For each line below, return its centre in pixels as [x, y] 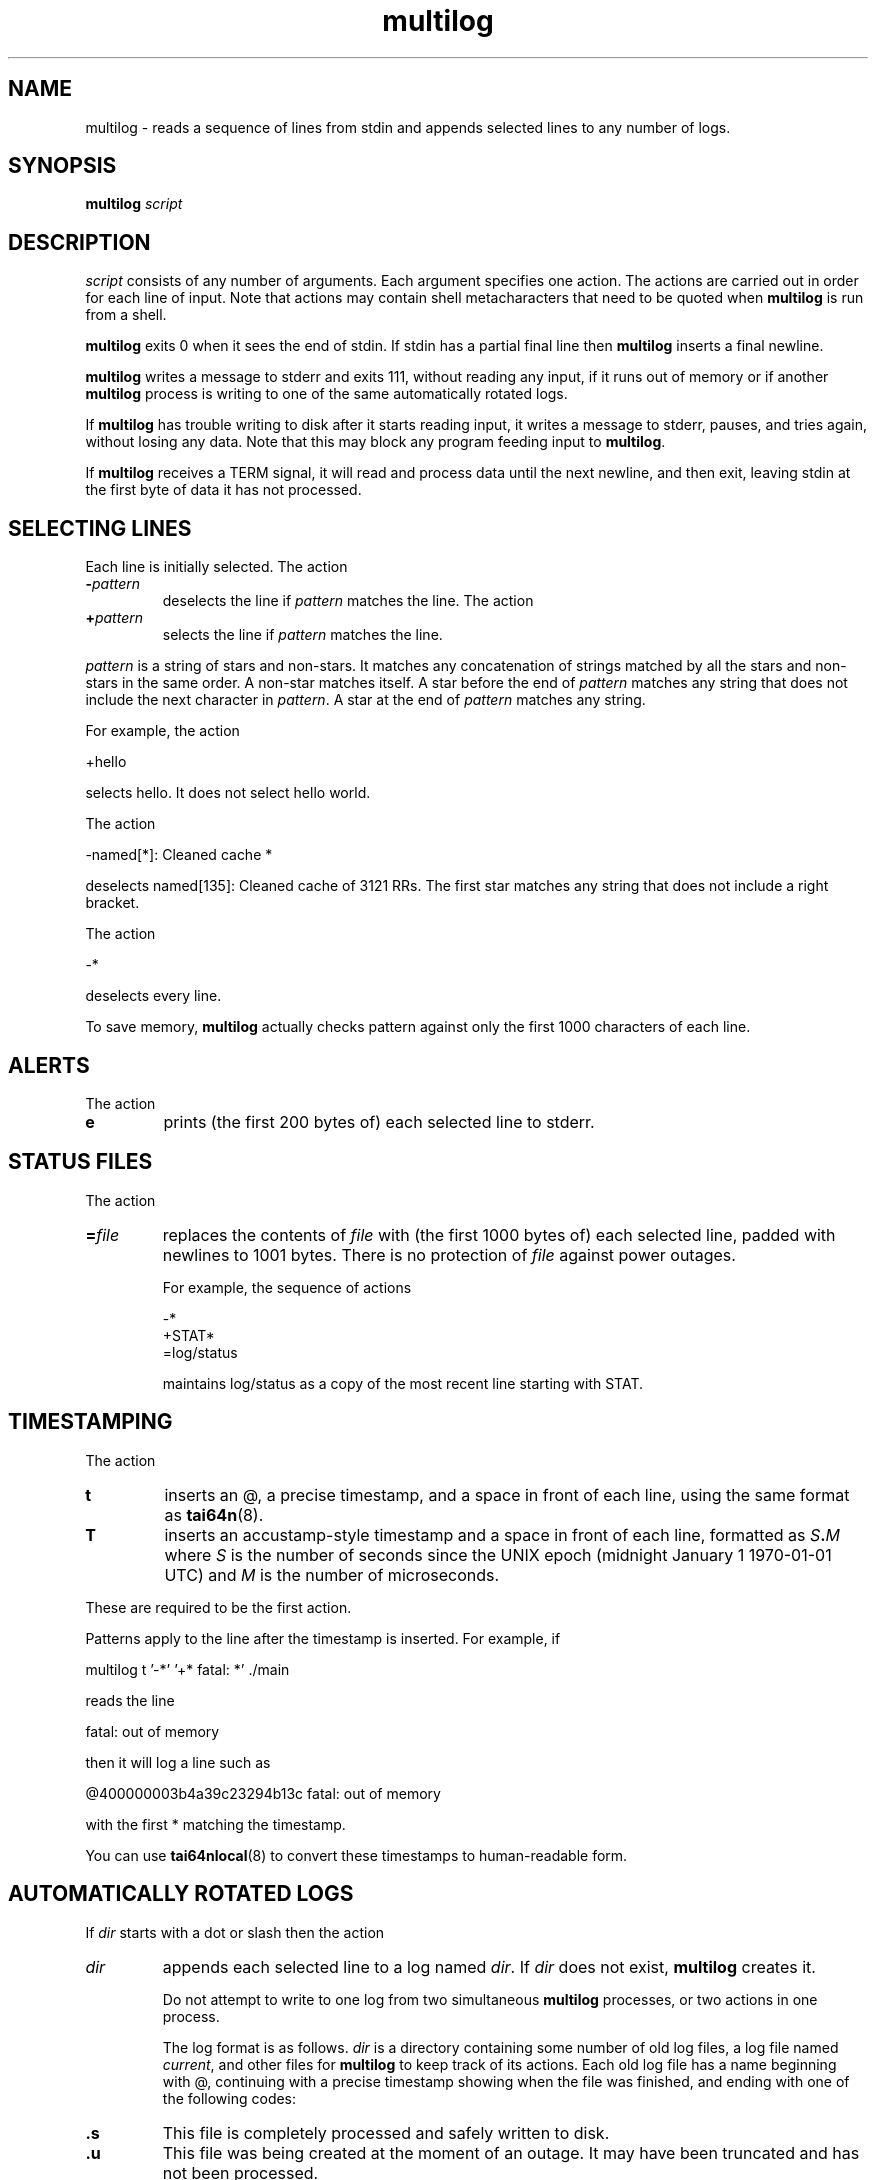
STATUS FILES [80, 1162]
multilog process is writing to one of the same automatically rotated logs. [326, 394]
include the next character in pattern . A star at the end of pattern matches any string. [365, 700]
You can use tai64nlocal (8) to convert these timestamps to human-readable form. [356, 1855]
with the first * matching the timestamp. [215, 1824]
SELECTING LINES [100, 528]
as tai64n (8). [214, 1514]
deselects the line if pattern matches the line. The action [348, 601]
